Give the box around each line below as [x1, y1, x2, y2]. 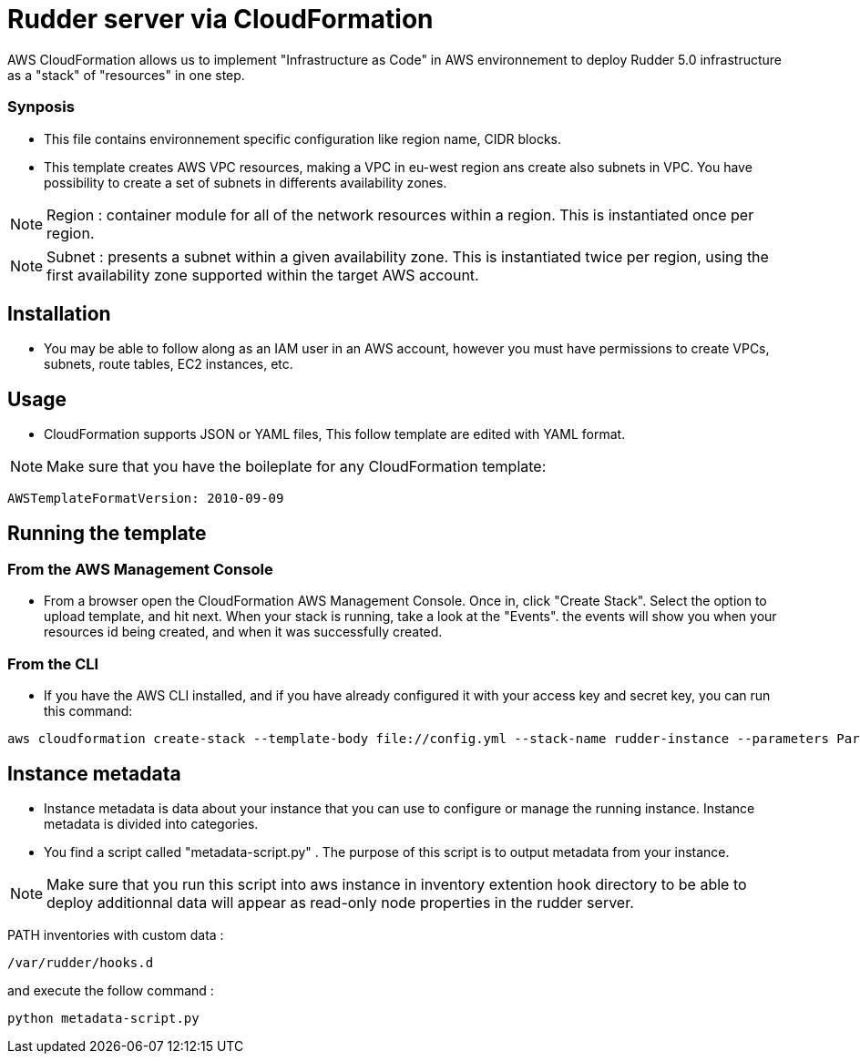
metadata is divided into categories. [44, 816, 259, 831]
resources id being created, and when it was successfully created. [44, 624, 443, 640]
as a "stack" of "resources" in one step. [7, 66, 245, 83]
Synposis [7, 97, 75, 117]
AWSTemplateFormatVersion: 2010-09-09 [7, 491, 284, 506]
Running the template [7, 521, 207, 545]
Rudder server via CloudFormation [7, 4, 434, 35]
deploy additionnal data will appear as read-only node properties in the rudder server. [46, 893, 634, 912]
